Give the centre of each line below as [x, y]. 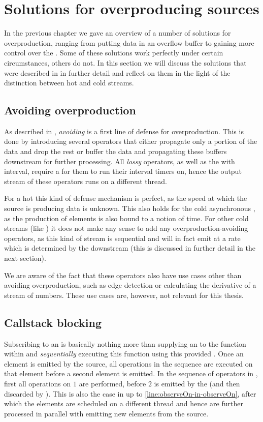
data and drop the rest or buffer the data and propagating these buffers [116, 151]
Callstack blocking [53, 322]
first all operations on [38, 383]
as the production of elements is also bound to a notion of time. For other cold [126, 218]
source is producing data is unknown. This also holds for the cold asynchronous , [130, 208]
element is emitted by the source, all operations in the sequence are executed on [128, 363]
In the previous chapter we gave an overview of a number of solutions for [118, 33]
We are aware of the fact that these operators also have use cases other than [123, 275]
